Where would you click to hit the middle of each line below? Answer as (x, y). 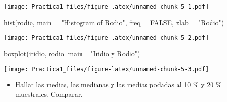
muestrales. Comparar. (49, 94)
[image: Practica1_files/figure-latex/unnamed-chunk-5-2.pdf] (106, 38)
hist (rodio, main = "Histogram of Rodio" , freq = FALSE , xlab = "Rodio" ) (114, 22)
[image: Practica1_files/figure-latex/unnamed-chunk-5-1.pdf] (106, 7)
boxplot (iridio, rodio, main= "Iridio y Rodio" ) (72, 53)
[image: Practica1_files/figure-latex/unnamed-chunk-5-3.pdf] (106, 69)
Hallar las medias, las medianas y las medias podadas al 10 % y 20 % (118, 84)
